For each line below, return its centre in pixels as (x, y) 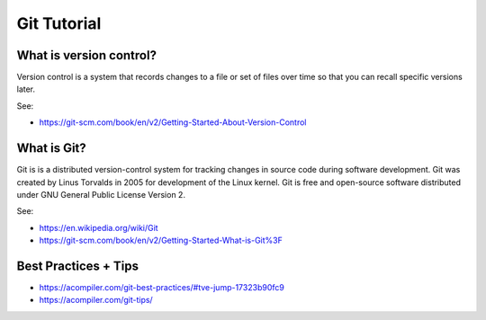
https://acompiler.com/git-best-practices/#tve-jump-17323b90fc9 (162, 287)
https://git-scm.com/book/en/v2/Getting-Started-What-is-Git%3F (161, 240)
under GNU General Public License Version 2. (101, 194)
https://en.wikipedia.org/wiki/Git (99, 227)
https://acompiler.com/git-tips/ (96, 300)
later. (26, 89)
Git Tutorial (59, 23)
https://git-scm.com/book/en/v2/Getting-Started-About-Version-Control (173, 122)
